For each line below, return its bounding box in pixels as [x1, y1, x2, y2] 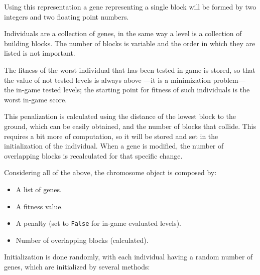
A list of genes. [16, 184, 62, 194]
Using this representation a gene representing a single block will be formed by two [4, 2, 256, 12]
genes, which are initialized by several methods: [4, 261, 150, 271]
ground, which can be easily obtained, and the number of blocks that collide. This [4, 120, 256, 131]
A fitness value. [16, 201, 63, 211]
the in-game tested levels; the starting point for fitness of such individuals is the [4, 84, 250, 95]
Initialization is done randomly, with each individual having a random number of [4, 251, 253, 262]
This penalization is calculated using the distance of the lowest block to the [4, 111, 236, 121]
